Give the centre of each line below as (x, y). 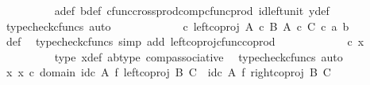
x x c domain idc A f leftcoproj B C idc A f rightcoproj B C (168, 72)
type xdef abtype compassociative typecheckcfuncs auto (198, 56)
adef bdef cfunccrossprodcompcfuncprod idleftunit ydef (192, 10)
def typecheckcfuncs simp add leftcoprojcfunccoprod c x (185, 41)
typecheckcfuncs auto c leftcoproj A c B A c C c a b (177, 26)
